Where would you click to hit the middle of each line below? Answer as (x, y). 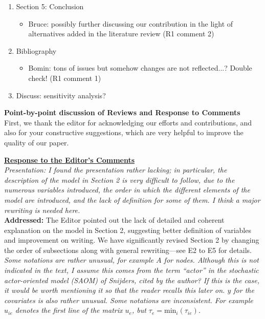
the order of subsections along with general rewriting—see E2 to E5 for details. (128, 250)
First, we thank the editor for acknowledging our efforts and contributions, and (128, 122)
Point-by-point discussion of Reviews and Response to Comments (122, 112)
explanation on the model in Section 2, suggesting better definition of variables (128, 230)
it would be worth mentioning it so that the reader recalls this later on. (115, 290)
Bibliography (36, 50)
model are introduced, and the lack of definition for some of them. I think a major (132, 199)
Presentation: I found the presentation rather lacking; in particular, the (116, 170)
